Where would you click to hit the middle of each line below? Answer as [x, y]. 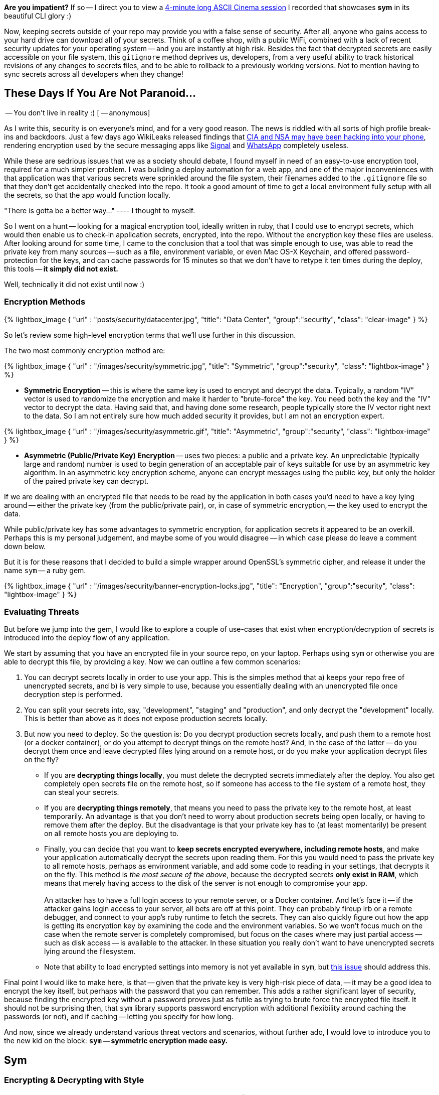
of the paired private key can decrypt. [86, 481]
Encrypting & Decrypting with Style [74, 1080]
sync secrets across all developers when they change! [94, 74]
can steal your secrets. [82, 792]
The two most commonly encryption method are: [85, 350]
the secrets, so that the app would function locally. [87, 195]
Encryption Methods [45, 302]
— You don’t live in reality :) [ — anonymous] [78, 112]
